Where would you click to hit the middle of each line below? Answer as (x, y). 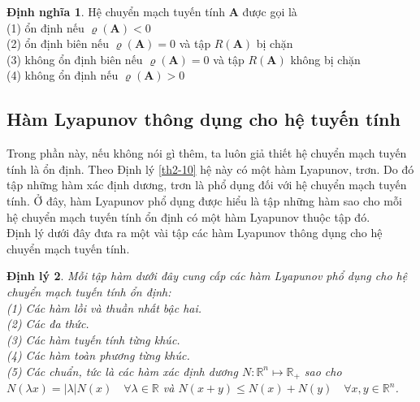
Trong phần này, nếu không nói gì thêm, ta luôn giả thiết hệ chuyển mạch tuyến (207, 153)
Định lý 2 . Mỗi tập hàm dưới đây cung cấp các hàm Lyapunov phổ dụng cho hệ (207, 276)
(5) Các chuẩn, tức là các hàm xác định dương (122, 371)
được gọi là (270, 11)
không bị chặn (325, 59)
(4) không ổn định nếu (63, 75)
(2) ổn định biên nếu (58, 43)
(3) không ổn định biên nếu (75, 59)
